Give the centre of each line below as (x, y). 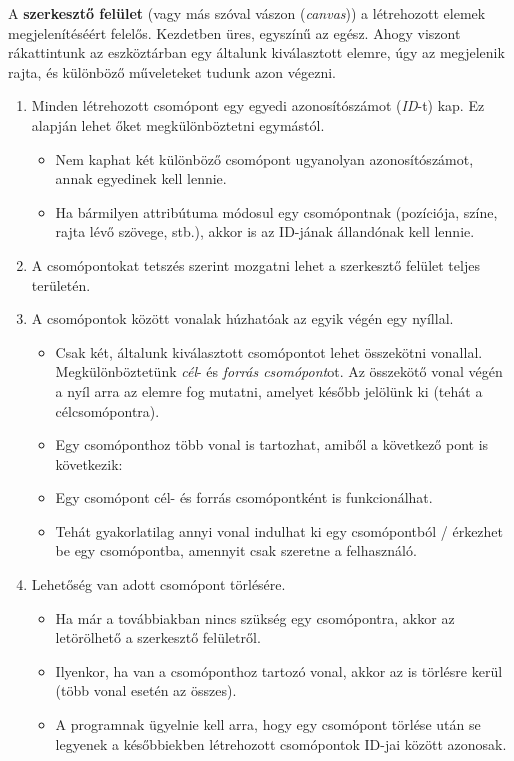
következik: (89, 463)
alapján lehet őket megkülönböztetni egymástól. (178, 124)
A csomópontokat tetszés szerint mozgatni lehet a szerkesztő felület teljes (255, 264)
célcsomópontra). (107, 410)
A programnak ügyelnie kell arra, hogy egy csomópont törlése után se (268, 724)
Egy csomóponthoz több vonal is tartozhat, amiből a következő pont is (272, 444)
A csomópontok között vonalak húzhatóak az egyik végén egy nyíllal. (242, 318)
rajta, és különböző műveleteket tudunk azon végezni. (172, 71)
